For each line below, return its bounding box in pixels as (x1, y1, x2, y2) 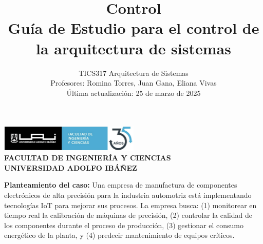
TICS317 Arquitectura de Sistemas (79, 67, 189, 78)
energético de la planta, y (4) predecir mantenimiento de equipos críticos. (4, 230, 235, 240)
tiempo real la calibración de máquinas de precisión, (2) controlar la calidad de (4, 210, 252, 220)
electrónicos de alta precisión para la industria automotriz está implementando (4, 189, 252, 200)
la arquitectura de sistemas (36, 37, 231, 58)
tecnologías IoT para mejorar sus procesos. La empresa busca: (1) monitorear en (4, 199, 257, 210)
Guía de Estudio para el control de (8, 17, 259, 38)
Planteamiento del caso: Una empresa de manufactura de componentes (4, 179, 237, 190)
